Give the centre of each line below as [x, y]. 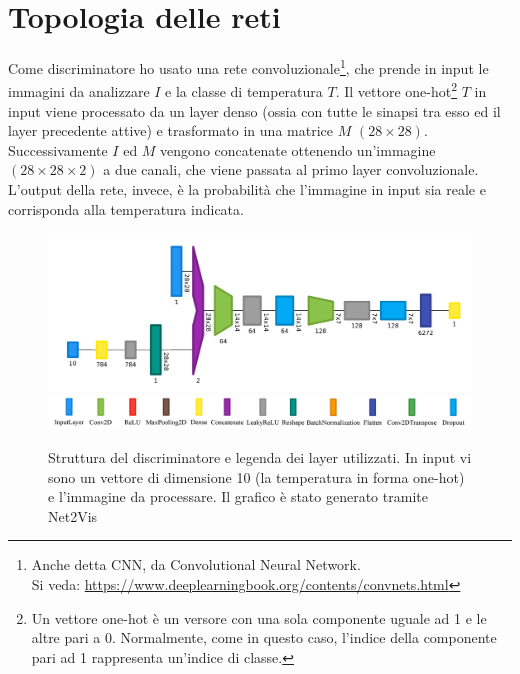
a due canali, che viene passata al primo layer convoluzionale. [291, 169]
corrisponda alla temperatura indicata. [126, 208]
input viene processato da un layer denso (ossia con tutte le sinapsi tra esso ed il [254, 110]
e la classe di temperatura [244, 91]
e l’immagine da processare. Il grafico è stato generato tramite [238, 496]
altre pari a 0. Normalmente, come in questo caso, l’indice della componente [264, 637]
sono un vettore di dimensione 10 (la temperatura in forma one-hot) [256, 476]
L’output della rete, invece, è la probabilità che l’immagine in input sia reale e [247, 189]
